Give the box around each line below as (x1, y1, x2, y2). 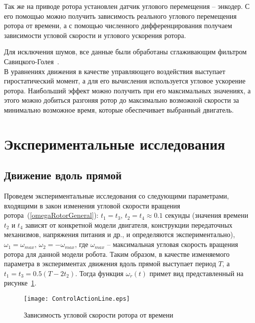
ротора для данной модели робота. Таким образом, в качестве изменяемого (4, 248, 230, 259)
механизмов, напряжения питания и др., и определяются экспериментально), (4, 229, 235, 240)
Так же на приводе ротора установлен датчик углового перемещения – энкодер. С (4, 1, 250, 11)
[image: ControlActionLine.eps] (24, 295, 130, 303)
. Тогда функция (75, 268, 124, 278)
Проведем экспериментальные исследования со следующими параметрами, (4, 191, 229, 201)
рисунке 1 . (4, 278, 37, 288)
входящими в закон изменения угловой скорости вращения (4, 200, 180, 210)
